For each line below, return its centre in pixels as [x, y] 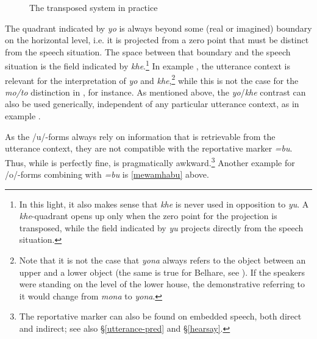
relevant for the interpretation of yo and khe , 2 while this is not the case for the [152, 79]
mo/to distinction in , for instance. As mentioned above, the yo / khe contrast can [155, 92]
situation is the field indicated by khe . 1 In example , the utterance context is [148, 65]
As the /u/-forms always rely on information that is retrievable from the [140, 136]
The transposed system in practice [94, 7]
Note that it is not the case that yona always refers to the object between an [162, 260]
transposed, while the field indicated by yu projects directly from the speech [161, 227]
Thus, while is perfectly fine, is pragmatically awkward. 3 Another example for [150, 161]
